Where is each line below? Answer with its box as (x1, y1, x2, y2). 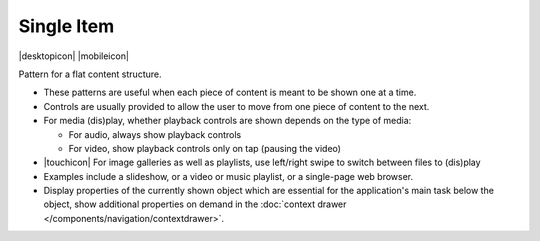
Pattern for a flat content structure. (18, 68, 162, 80)
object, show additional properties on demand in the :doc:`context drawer (43, 198, 347, 210)
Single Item (18, 15, 115, 37)
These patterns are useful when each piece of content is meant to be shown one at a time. (43, 86, 417, 99)
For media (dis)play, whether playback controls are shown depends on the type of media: (43, 115, 412, 127)
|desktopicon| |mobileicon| (18, 50, 130, 62)
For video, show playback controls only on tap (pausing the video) (68, 142, 342, 154)
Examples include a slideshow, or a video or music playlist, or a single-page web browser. (43, 170, 414, 182)
